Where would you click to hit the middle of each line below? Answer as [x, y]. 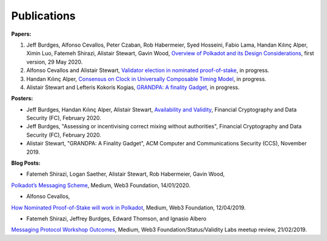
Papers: [21, 34]
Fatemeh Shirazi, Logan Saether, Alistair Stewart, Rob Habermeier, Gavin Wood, [126, 174]
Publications [43, 16]
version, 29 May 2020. [54, 62]
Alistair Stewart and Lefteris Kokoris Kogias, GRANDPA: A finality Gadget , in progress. [133, 87]
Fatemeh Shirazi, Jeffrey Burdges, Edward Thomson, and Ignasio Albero [117, 219]
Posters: [22, 98]
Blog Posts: [26, 163]
